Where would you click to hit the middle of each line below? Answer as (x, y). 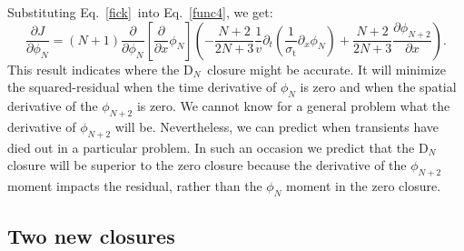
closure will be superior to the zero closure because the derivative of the (207, 165)
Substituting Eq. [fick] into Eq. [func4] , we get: (140, 12)
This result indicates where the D (100, 69)
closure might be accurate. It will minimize (326, 69)
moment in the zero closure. (364, 185)
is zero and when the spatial (378, 87)
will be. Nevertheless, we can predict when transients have (277, 126)
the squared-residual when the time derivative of (142, 87)
